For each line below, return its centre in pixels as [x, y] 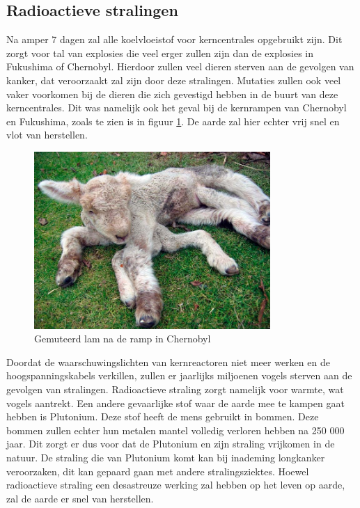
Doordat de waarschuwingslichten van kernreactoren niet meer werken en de [168, 362]
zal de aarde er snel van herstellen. [80, 498]
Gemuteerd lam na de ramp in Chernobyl [123, 339]
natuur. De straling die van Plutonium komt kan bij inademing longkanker [166, 457]
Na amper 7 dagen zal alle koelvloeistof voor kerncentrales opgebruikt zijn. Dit [174, 39]
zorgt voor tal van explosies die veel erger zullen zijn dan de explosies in [160, 53]
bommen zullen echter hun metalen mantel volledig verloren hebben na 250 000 [175, 430]
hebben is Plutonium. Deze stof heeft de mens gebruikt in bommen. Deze [163, 416]
